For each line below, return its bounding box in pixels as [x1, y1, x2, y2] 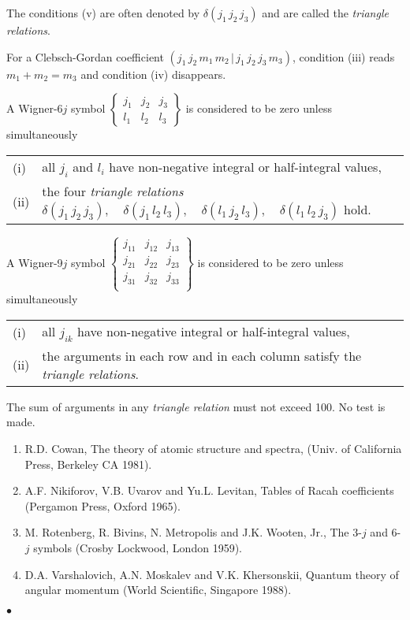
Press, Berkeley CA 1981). [24, 455, 152, 472]
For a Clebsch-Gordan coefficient [6, 48, 164, 65]
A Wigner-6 [6, 100, 63, 117]
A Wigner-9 [6, 254, 63, 270]
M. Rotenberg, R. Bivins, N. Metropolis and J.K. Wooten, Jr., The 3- [24, 524, 362, 540]
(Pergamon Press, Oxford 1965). [24, 497, 181, 514]
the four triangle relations [42, 181, 184, 200]
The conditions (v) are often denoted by [6, 5, 200, 20]
